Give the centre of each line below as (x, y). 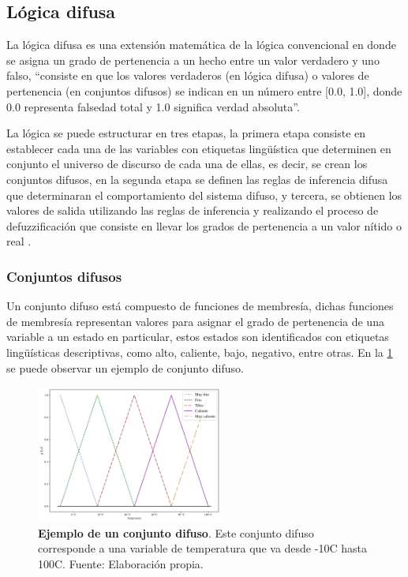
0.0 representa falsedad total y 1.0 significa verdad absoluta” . (153, 106)
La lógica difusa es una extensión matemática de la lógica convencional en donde (201, 45)
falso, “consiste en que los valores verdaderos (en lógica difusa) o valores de (188, 75)
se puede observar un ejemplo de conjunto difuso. (125, 367)
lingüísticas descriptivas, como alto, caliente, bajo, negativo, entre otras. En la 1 (200, 352)
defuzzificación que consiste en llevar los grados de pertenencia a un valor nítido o (204, 225)
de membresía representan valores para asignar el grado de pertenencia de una (195, 321)
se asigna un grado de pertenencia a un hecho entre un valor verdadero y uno (193, 60)
